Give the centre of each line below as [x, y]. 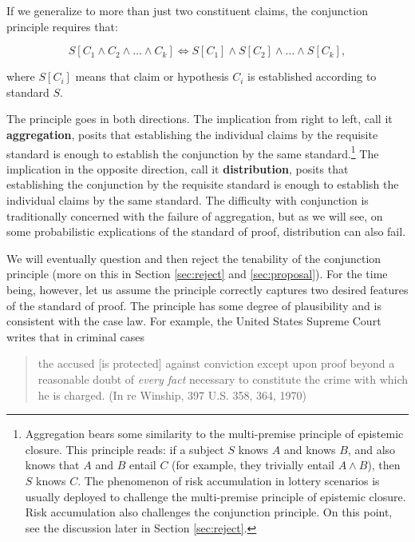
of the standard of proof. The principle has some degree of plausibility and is [194, 305]
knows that [52, 465]
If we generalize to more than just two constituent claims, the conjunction [187, 10]
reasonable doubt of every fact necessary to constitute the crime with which [223, 379]
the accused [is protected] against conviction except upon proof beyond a [216, 363]
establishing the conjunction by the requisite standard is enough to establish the [203, 184]
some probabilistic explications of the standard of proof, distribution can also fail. [206, 231]
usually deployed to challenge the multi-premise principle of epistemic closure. [215, 496]
